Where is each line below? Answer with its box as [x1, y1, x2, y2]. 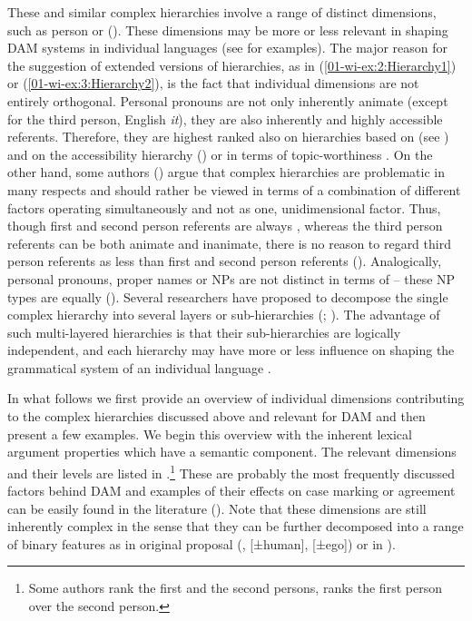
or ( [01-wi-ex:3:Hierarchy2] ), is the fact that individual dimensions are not [7, 74, 419, 93]
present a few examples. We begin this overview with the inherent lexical [7, 424, 412, 443]
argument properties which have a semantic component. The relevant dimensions [7, 442, 457, 461]
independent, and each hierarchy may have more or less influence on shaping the [7, 340, 455, 360]
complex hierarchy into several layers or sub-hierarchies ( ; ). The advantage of [7, 305, 440, 324]
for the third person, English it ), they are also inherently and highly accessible [7, 109, 443, 128]
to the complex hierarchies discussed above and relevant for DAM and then [7, 407, 426, 426]
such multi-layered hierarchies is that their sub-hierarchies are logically [7, 322, 401, 341]
